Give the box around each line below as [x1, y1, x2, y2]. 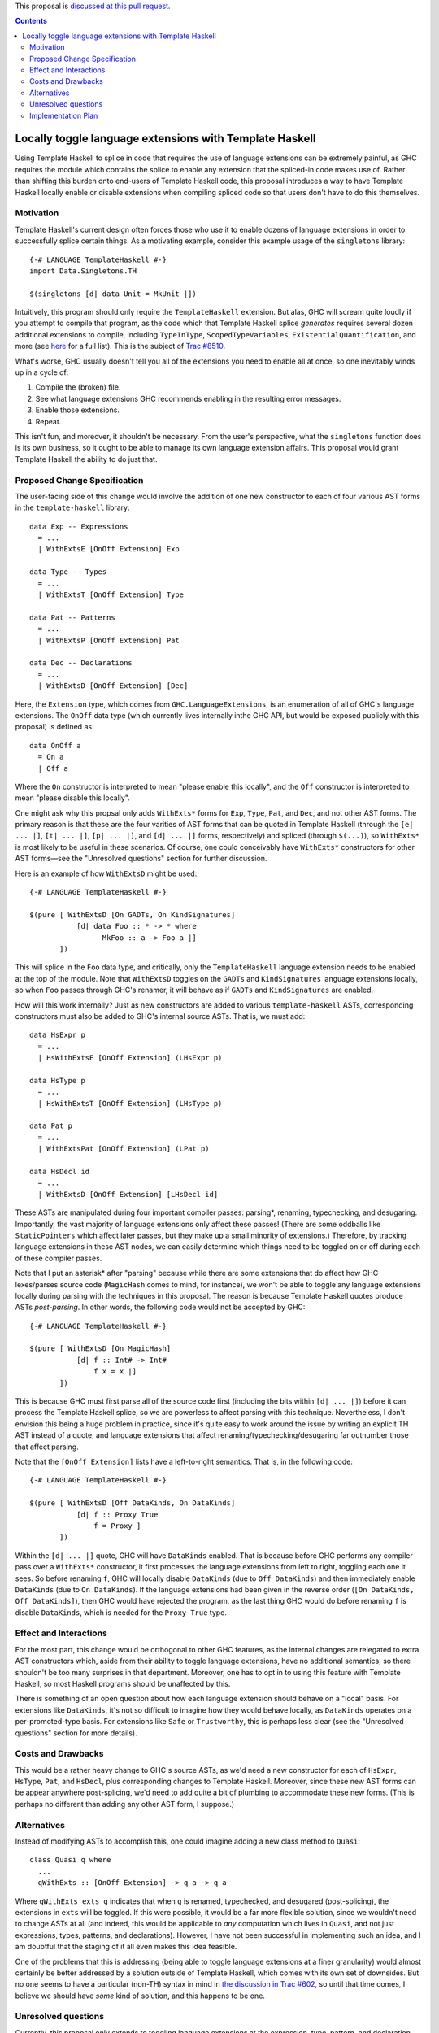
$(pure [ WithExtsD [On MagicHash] [29, 1344, 172, 1353]
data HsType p [29, 1076, 85, 1085]
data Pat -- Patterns [29, 612, 115, 622]
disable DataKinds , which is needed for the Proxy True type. [15, 1607, 228, 1617]
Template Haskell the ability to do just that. [15, 454, 158, 464]
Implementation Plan [29, 111, 98, 120]
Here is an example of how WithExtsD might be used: [15, 868, 198, 878]
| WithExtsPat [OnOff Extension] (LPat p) [37, 1144, 211, 1154]
